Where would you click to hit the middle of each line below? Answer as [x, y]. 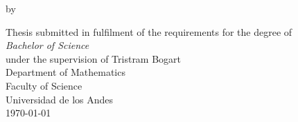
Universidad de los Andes [60, 99]
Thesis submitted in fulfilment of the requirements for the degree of [149, 31]
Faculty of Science [44, 85]
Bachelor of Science [47, 45]
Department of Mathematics [65, 72]
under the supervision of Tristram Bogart [94, 58]
